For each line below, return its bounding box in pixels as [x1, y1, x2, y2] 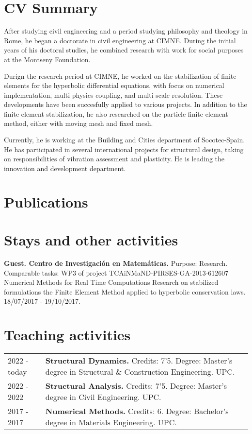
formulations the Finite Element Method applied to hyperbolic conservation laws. [4, 286, 246, 296]
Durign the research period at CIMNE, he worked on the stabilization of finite [4, 70, 236, 81]
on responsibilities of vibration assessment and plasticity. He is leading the [4, 154, 224, 164]
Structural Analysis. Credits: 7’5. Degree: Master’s [45, 380, 227, 392]
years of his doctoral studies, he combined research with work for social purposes [4, 45, 244, 55]
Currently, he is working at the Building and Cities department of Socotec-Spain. [4, 135, 245, 145]
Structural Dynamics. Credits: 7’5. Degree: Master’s [45, 355, 233, 366]
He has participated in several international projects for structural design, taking [4, 144, 244, 154]
